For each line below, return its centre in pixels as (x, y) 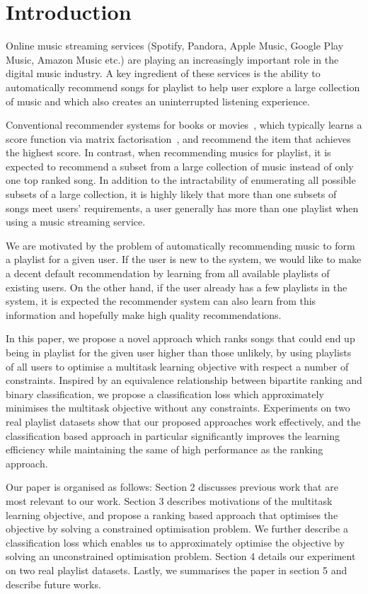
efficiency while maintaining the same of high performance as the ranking (165, 449)
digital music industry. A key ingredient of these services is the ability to (163, 73)
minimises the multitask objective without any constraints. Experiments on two (178, 408)
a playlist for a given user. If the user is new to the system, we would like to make (184, 259)
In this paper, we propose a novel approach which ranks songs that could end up (180, 338)
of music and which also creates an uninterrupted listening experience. (158, 101)
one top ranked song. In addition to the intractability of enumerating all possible (181, 180)
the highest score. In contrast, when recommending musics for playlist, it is (168, 152)
